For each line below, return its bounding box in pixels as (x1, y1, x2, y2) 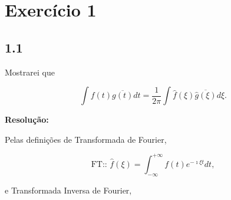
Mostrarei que (5, 65, 55, 78)
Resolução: (5, 113, 49, 126)
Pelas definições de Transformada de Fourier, (5, 133, 167, 145)
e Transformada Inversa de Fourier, (5, 183, 132, 196)
